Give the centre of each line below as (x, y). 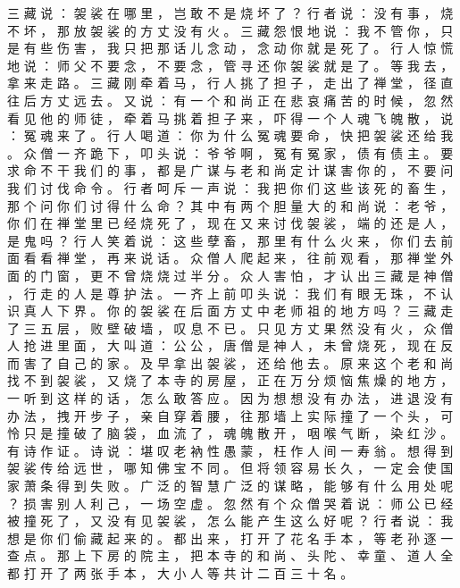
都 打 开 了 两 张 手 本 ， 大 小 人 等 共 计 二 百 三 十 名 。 (180, 573)
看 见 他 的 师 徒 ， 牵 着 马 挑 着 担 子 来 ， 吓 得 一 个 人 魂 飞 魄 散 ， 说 (230, 118)
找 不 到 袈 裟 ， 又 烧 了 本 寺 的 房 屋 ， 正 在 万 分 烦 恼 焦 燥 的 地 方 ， (230, 380)
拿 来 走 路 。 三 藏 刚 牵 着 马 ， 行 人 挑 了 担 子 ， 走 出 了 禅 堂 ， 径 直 (230, 83)
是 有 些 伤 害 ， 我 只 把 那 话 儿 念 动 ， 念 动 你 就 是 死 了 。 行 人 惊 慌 (230, 48)
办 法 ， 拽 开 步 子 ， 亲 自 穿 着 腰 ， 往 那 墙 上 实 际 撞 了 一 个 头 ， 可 (230, 415)
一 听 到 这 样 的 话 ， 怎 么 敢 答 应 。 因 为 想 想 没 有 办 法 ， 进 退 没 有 (230, 398)
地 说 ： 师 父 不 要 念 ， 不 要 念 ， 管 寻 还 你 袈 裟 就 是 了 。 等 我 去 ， (230, 65)
